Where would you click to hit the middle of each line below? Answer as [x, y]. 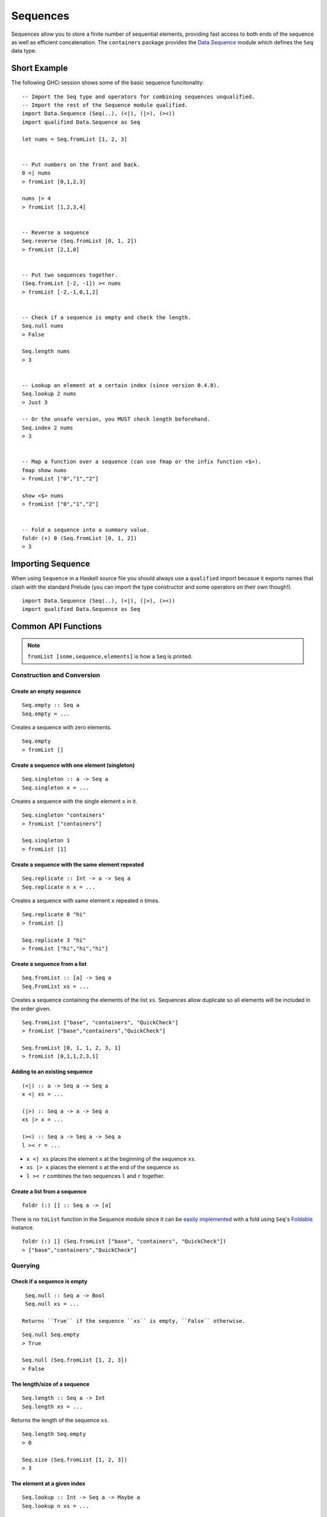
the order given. [31, 1009]
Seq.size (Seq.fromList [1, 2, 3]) [75, 1460]
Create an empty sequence [46, 691]
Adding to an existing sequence [52, 1072]
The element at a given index [48, 1483]
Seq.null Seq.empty [51, 1335]
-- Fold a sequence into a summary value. [86, 530]
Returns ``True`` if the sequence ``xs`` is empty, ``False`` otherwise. [134, 1321]
